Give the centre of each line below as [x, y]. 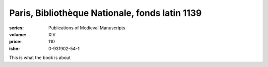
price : [15, 42]
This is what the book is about [40, 58]
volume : [18, 34]
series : [17, 28]
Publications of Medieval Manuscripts [87, 28]
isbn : [14, 48]
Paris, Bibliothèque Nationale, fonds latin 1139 [105, 13]
